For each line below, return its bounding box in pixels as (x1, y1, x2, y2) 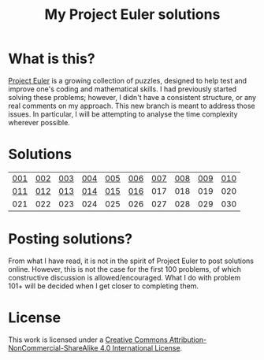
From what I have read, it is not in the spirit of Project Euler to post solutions (8, 256, 255, 265)
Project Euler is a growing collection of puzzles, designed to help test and (8, 76, 247, 85)
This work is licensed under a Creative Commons (8, 335, 168, 344)
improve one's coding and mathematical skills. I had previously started (8, 84, 237, 94)
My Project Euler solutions (44, 6, 221, 24)
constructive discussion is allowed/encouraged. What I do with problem (8, 273, 241, 282)
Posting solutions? (8, 230, 133, 248)
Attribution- (169, 335, 207, 344)
